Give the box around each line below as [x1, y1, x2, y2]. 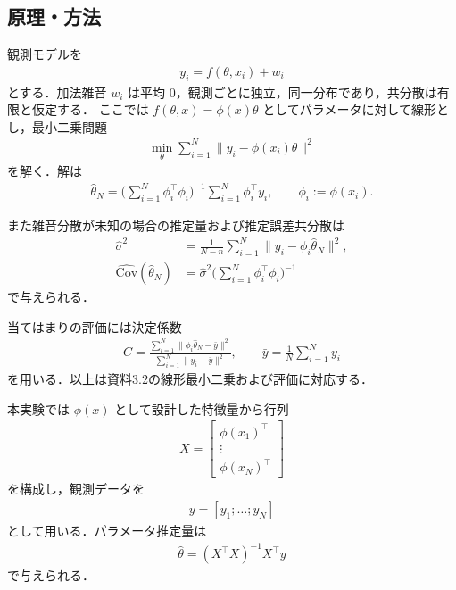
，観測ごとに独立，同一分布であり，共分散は [175, 82, 437, 101]
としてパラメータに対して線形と [262, 100, 449, 119]
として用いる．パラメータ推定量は [7, 521, 207, 540]
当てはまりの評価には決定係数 [7, 317, 182, 336]
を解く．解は [7, 162, 82, 180]
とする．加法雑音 [7, 82, 107, 101]
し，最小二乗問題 [7, 117, 107, 136]
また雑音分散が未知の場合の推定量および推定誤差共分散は [7, 216, 344, 235]
